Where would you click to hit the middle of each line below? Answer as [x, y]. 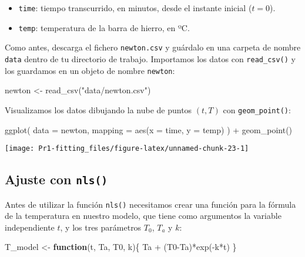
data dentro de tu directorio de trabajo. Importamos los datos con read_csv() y [150, 58]
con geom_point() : [257, 109]
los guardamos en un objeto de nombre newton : [90, 70]
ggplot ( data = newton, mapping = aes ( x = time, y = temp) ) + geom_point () [149, 129]
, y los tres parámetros [101, 227]
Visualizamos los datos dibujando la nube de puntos [98, 109]
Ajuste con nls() [56, 179]
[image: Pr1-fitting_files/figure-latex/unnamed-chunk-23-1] [127, 149]
